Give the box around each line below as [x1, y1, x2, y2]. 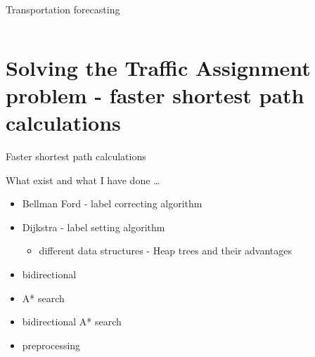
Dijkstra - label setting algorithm [22, 219, 165, 234]
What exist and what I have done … [6, 172, 160, 187]
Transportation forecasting [6, 2, 120, 16]
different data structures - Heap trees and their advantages [39, 243, 292, 258]
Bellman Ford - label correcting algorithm [22, 196, 202, 211]
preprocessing [22, 337, 81, 352]
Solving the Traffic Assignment [6, 53, 311, 82]
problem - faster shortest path [6, 80, 304, 109]
